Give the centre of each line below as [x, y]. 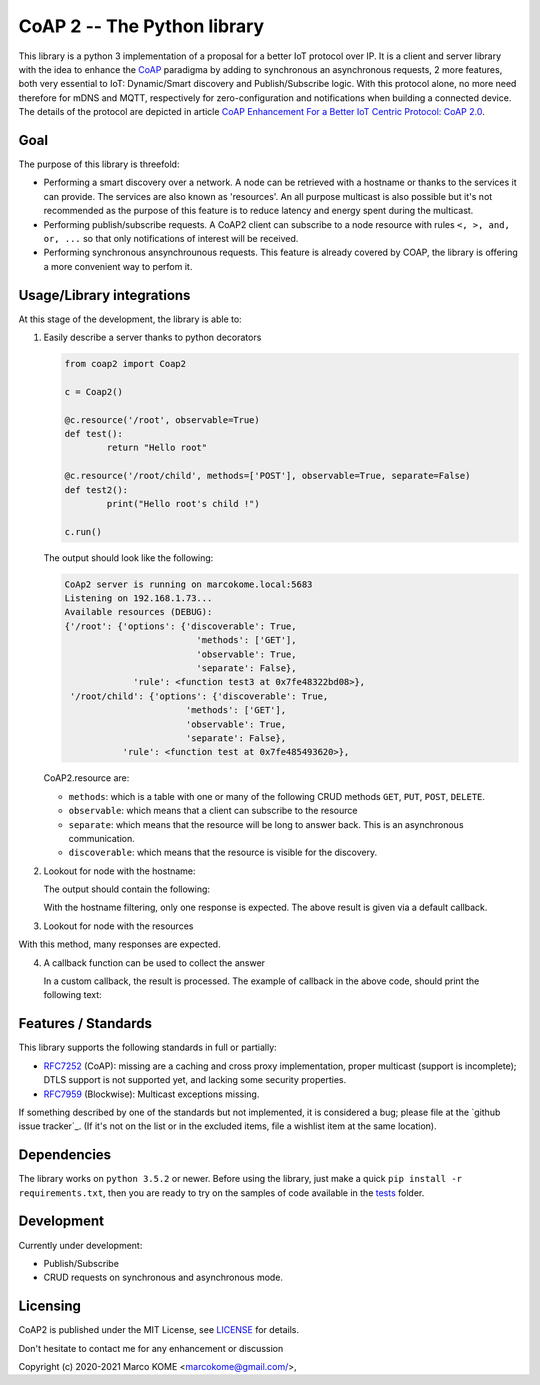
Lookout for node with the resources [118, 926]
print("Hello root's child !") [183, 503]
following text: [72, 995]
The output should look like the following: [128, 557]
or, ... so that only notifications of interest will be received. [171, 238]
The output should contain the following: [126, 889]
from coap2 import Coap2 [125, 364]
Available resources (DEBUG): [138, 612]
